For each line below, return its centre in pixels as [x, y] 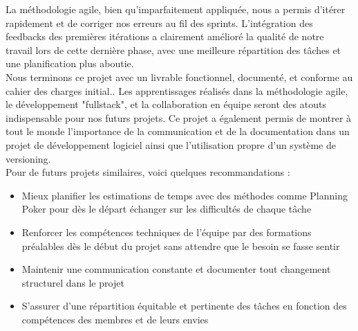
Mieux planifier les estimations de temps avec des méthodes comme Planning [185, 195]
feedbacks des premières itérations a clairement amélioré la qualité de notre [165, 36]
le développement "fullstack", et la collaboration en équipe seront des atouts [166, 104]
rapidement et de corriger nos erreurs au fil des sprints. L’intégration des [159, 23]
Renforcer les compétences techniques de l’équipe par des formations [167, 232]
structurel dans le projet [73, 282]
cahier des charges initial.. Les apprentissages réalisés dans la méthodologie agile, [177, 90]
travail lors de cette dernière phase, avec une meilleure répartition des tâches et [173, 50]
